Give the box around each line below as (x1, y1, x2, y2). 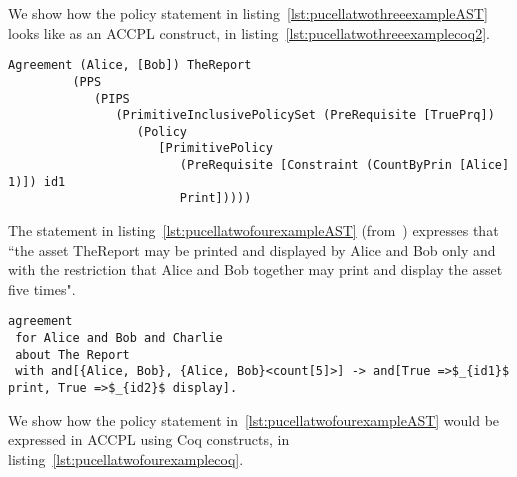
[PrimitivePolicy (158, 141, 273, 156)
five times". (8, 278, 76, 299)
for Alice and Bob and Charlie (15, 331, 223, 346)
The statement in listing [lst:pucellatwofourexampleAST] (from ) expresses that (8, 220, 499, 241)
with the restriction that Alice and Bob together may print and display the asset (8, 259, 503, 280)
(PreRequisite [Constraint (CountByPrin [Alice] (179, 158, 510, 173)
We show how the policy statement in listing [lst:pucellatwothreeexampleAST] (8, 3, 488, 23)
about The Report (15, 347, 130, 362)
